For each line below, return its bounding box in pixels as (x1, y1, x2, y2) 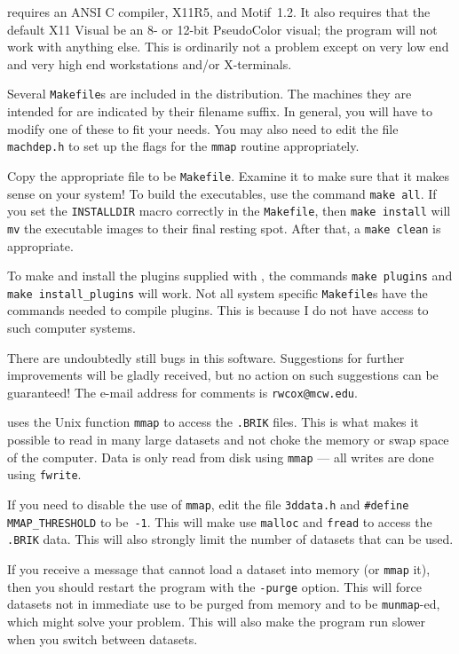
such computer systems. (7, 319, 136, 336)
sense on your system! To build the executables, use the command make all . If (7, 184, 437, 202)
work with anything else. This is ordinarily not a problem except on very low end (7, 37, 449, 56)
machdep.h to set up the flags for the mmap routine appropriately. (7, 137, 360, 155)
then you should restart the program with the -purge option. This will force (7, 577, 422, 595)
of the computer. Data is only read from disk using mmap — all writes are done (7, 447, 434, 466)
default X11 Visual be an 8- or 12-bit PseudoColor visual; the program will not (7, 20, 438, 38)
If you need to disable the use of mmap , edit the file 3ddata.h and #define (7, 495, 409, 513)
